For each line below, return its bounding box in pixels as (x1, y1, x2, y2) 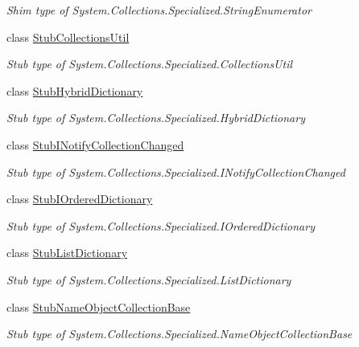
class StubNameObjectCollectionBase (6, 298, 191, 315)
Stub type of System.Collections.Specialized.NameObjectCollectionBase (6, 325, 353, 342)
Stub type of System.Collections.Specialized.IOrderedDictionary (6, 217, 315, 234)
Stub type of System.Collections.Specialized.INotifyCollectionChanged (6, 163, 345, 180)
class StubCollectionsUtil (6, 28, 130, 45)
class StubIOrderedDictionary (6, 190, 153, 207)
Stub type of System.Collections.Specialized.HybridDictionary (6, 109, 305, 126)
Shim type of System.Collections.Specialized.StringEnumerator (6, 2, 312, 18)
